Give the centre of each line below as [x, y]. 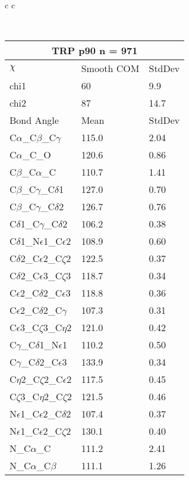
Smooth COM [110, 68]
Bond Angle [34, 120]
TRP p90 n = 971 [94, 51]
